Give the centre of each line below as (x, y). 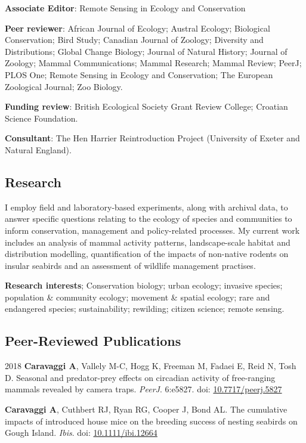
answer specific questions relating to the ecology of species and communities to (149, 219)
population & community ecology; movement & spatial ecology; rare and (137, 297)
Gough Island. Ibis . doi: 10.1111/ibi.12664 (81, 433)
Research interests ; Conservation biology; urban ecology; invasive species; (144, 285)
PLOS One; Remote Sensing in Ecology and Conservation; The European (139, 74)
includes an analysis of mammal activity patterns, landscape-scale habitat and (148, 242)
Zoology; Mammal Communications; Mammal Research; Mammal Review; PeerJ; (153, 63)
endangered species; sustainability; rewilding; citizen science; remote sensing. (145, 309)
